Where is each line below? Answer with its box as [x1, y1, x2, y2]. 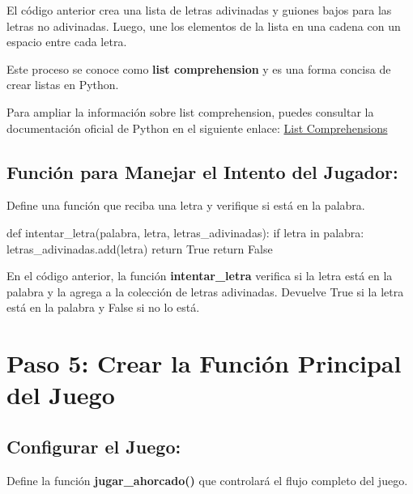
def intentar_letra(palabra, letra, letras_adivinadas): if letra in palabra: [6, 224, 364, 241]
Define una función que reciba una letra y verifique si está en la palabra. [6, 197, 365, 214]
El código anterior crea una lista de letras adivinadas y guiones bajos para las [6, 2, 392, 18]
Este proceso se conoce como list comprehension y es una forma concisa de [6, 60, 391, 77]
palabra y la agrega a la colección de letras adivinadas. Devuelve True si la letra [6, 283, 404, 300]
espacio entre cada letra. [6, 33, 127, 50]
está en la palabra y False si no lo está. [6, 299, 200, 316]
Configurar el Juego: [6, 433, 181, 458]
